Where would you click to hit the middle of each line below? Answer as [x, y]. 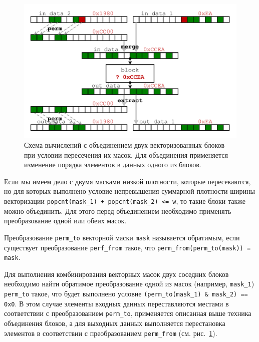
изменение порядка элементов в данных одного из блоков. [113, 164]
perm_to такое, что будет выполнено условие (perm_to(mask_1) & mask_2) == [126, 294]
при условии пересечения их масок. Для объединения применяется [126, 154]
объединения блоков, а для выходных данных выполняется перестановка [115, 323]
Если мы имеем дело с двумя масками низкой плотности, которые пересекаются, [127, 181]
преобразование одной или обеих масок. [65, 221]
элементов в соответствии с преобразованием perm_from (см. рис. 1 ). [111, 333]
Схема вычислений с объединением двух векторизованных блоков [124, 145]
